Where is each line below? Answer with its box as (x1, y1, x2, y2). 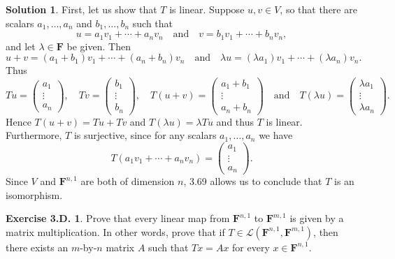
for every (232, 239, 270, 254)
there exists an (6, 239, 69, 254)
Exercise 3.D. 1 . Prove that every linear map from (6, 211, 230, 225)
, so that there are (280, 2, 357, 16)
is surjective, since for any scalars (73, 128, 217, 142)
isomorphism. (6, 187, 63, 202)
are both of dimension (80, 174, 175, 188)
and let (6, 38, 36, 53)
